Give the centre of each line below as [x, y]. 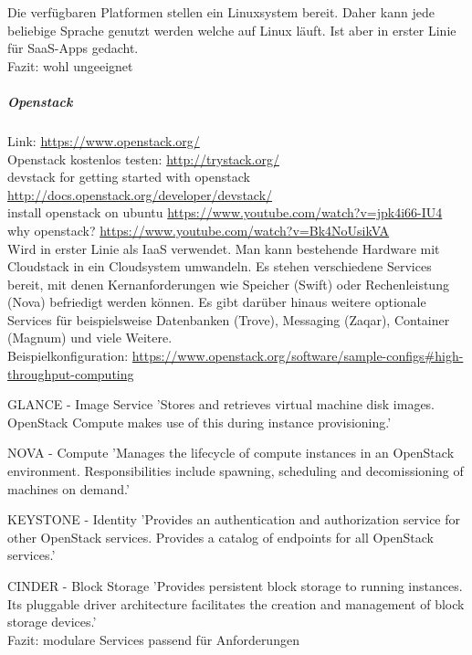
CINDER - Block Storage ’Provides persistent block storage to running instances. [235, 586]
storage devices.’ [52, 622]
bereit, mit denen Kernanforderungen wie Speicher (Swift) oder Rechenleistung [228, 284]
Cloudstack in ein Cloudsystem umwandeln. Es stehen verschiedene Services [220, 266]
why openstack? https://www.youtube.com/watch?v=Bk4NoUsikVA [199, 230]
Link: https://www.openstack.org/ [104, 140]
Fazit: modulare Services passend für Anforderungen [153, 639]
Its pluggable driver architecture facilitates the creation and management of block [236, 603]
